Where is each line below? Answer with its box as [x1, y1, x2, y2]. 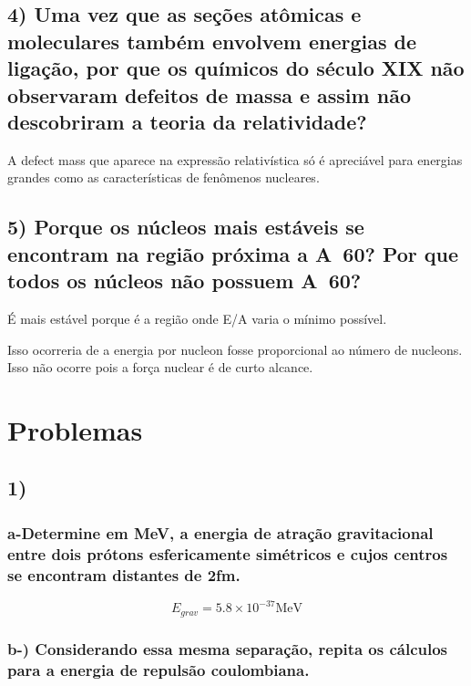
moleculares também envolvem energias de [7, 26, 417, 55]
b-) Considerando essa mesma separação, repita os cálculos [7, 637, 448, 660]
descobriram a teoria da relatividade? [7, 107, 367, 135]
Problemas [7, 411, 143, 448]
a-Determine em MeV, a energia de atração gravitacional [7, 521, 434, 544]
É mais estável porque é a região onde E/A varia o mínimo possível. [7, 308, 387, 327]
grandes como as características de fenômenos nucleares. [7, 168, 320, 187]
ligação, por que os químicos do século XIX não [7, 54, 465, 82]
